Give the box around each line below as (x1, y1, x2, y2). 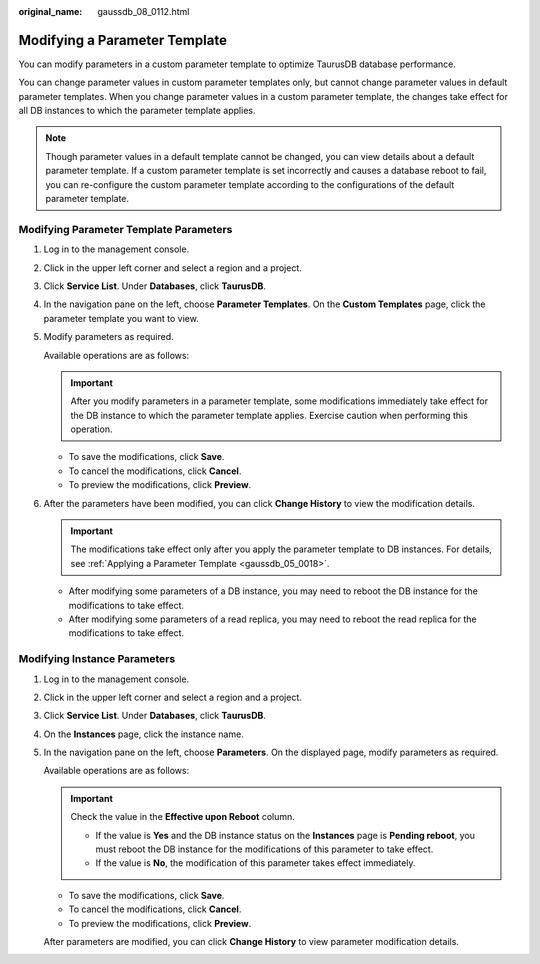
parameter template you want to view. (43, 312, 199, 324)
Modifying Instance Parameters (18, 652, 176, 666)
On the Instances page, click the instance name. (43, 728, 244, 740)
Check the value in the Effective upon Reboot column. (70, 811, 295, 823)
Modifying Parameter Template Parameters (18, 222, 233, 236)
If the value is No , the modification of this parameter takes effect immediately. (95, 857, 416, 869)
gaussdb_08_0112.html (97, 6, 190, 17)
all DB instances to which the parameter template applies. (18, 105, 256, 117)
